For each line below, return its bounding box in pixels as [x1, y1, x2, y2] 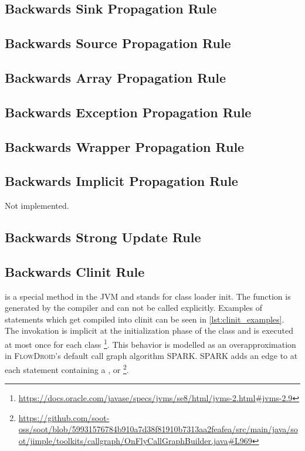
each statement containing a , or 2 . [5, 361, 129, 375]
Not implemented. [5, 199, 69, 212]
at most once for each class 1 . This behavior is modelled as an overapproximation [5, 337, 296, 350]
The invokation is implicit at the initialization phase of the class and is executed [5, 324, 293, 337]
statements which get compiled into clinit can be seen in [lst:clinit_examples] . [5, 313, 284, 325]
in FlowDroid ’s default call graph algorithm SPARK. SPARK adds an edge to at [5, 350, 298, 362]
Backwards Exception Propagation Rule [5, 103, 252, 121]
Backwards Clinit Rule [5, 262, 145, 280]
